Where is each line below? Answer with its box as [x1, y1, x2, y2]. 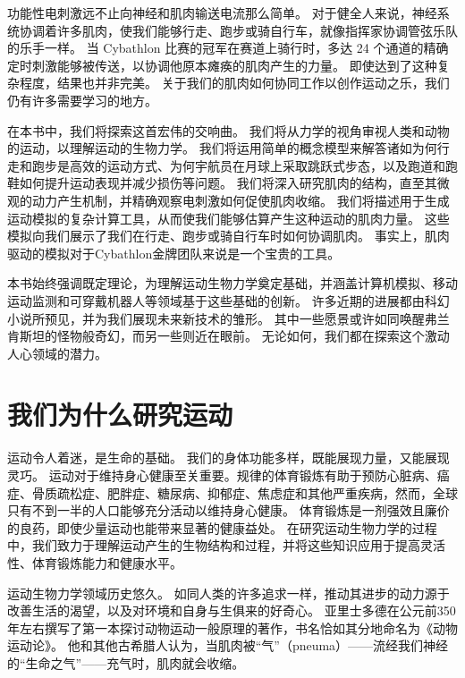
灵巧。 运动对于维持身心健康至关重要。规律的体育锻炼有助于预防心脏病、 [7, 466, 437, 484]
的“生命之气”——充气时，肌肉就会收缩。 [7, 653, 245, 672]
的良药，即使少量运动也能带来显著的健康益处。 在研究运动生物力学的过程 [7, 518, 437, 537]
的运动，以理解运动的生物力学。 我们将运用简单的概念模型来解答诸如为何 [7, 139, 437, 157]
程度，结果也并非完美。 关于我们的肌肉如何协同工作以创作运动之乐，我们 [19, 73, 450, 92]
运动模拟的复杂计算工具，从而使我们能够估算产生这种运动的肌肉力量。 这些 [7, 208, 450, 227]
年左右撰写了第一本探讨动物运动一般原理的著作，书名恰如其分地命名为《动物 [7, 618, 458, 637]
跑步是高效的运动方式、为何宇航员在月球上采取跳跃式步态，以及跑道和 [31, 156, 445, 174]
